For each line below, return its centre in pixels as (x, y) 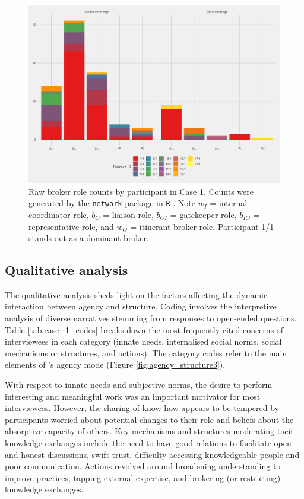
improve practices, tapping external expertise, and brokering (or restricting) (143, 477)
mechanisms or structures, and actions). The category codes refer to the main (146, 353)
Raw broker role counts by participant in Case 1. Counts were (141, 191)
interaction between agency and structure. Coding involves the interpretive (141, 306)
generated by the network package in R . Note (112, 203)
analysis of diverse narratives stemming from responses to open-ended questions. (151, 318)
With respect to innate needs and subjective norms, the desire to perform (139, 385)
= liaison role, (128, 214)
